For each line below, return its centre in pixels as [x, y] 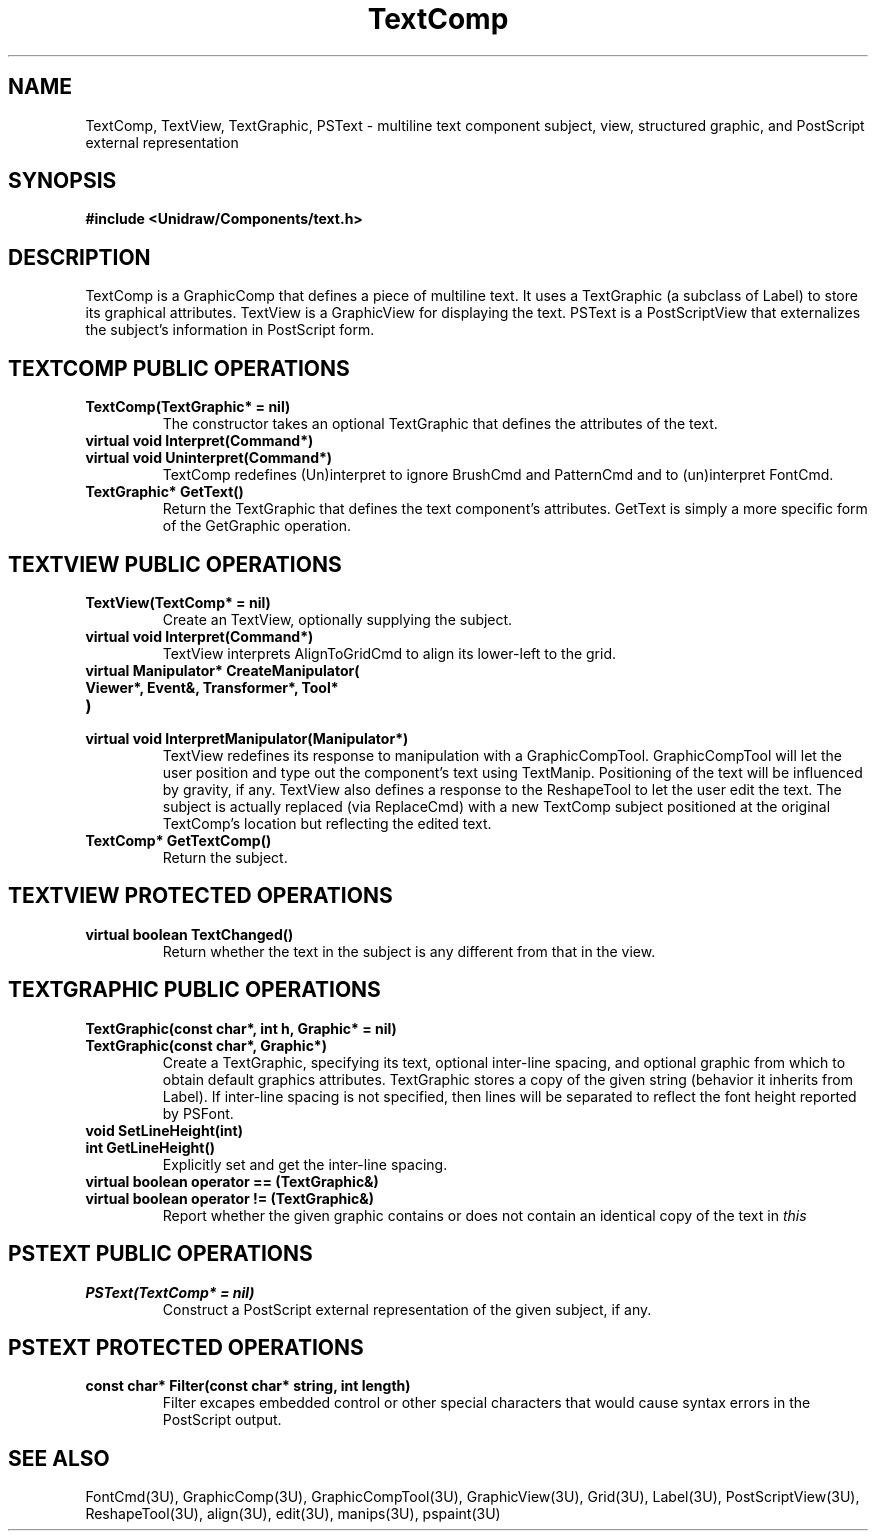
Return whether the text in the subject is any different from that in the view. [409, 951]
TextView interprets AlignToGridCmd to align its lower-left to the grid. [389, 653]
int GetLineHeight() [150, 1147]
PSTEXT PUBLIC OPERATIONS [160, 1254]
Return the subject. [225, 857]
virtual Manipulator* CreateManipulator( [222, 670]
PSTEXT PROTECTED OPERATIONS [186, 1347]
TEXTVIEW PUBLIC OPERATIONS [175, 564]
